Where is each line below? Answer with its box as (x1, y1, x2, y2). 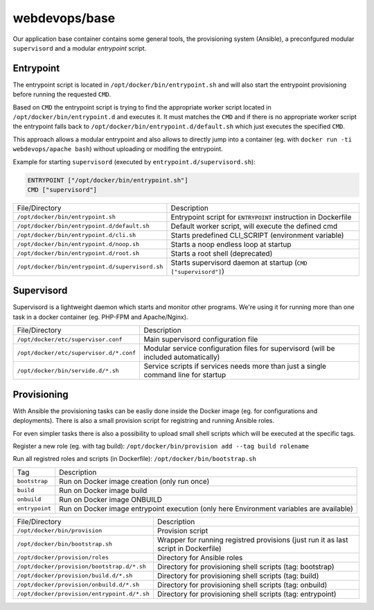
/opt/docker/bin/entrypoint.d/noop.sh (17, 241, 140, 248)
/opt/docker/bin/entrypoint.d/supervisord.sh (17, 263, 163, 270)
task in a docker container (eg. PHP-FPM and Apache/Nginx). (12, 313, 188, 321)
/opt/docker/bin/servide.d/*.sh (17, 367, 119, 374)
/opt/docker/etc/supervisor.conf (17, 335, 123, 343)
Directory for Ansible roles (157, 552, 243, 562)
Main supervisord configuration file (143, 335, 258, 345)
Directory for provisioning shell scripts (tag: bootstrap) (157, 561, 335, 571)
